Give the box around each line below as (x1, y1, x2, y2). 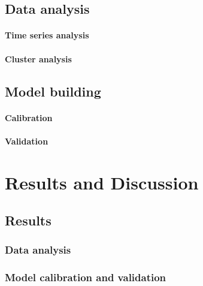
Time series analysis (5, 29, 89, 41)
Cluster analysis (5, 52, 72, 65)
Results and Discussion (5, 170, 199, 194)
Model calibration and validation (5, 270, 166, 285)
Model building (5, 82, 101, 100)
